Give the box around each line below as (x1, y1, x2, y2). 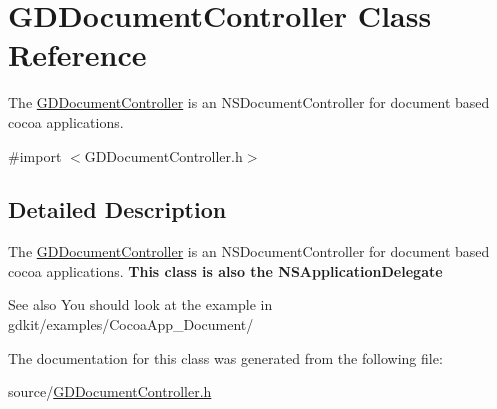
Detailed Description (8, 194, 227, 225)
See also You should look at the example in (8, 294, 273, 315)
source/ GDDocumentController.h (8, 381, 212, 402)
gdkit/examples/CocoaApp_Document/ (8, 314, 254, 335)
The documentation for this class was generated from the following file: (8, 347, 443, 368)
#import (8, 145, 62, 166)
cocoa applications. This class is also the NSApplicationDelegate (8, 260, 443, 281)
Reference (8, 34, 147, 75)
